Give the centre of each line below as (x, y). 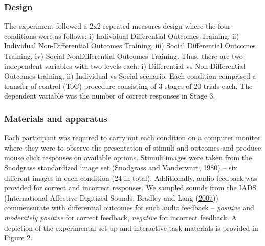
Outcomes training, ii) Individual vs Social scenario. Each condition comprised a (130, 76)
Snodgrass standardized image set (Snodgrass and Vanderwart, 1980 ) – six (121, 167)
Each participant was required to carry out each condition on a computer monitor (132, 138)
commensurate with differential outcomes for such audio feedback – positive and (129, 207)
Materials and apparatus (56, 118)
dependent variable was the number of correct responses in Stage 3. (110, 96)
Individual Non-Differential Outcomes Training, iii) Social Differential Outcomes (130, 46)
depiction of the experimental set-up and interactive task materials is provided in (131, 227)
